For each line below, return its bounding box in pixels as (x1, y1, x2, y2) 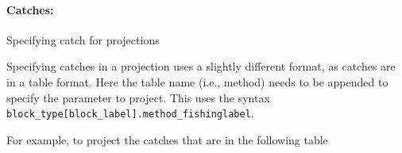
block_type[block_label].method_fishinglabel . (6, 105, 254, 121)
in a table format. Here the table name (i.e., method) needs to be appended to (6, 73, 388, 90)
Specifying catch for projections (6, 31, 160, 48)
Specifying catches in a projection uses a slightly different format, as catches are (6, 58, 396, 75)
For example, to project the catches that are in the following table (6, 131, 328, 147)
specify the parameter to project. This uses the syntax (6, 89, 270, 105)
